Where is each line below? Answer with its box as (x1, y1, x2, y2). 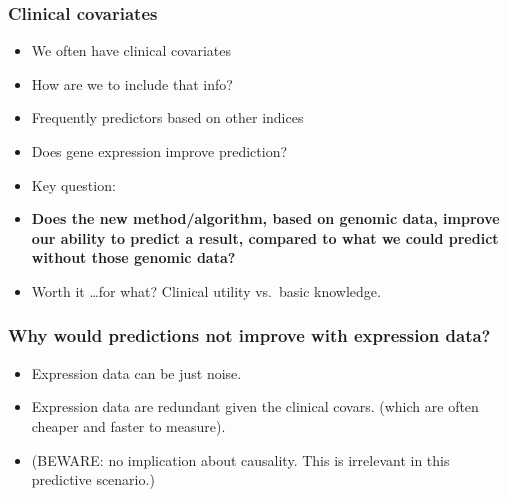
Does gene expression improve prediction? (31, 141, 288, 161)
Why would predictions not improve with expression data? (8, 323, 491, 348)
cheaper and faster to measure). (31, 415, 226, 436)
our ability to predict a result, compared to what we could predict (31, 227, 499, 248)
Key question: (31, 174, 116, 195)
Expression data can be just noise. (31, 362, 242, 383)
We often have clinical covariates (31, 40, 232, 61)
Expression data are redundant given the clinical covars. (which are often (31, 396, 479, 417)
